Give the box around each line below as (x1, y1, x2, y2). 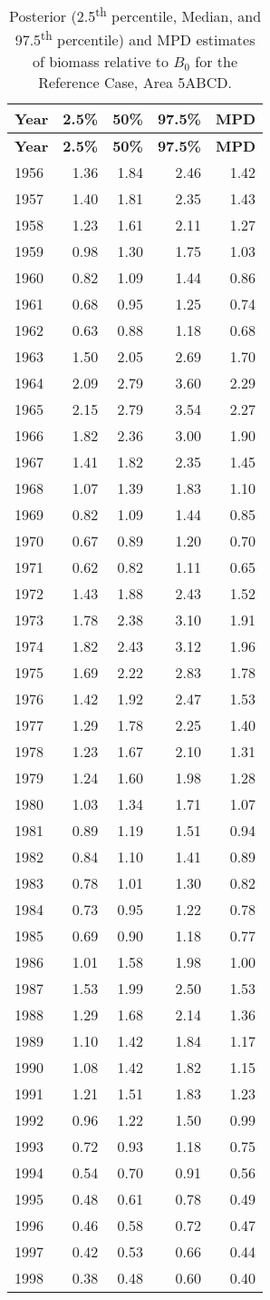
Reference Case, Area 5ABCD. (38, 71, 232, 93)
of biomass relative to (33, 50, 169, 72)
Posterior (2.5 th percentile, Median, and (9, 3, 262, 27)
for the (195, 50, 238, 72)
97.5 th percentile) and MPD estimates (14, 26, 256, 51)
